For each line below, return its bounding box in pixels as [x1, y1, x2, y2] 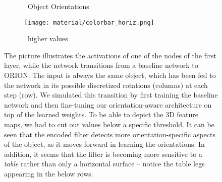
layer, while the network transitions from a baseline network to [4, 60, 198, 70]
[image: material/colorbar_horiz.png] [24, 19, 154, 26]
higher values [27, 33, 68, 44]
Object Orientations [27, 1, 89, 11]
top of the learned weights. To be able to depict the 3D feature [4, 109, 198, 120]
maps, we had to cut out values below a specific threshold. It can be [4, 119, 214, 129]
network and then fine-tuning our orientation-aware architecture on [4, 99, 212, 110]
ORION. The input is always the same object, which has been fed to [4, 70, 216, 80]
